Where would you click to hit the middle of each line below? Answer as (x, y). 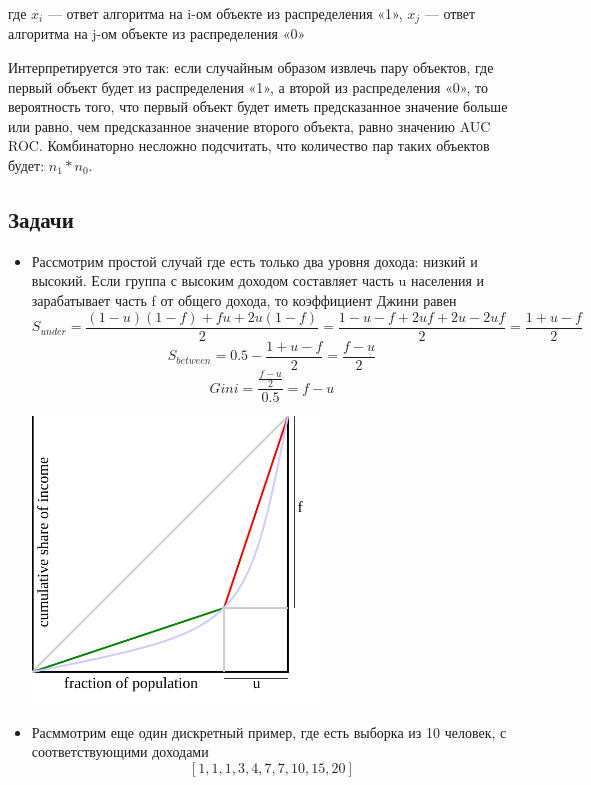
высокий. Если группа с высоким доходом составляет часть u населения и (258, 280)
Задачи (41, 219)
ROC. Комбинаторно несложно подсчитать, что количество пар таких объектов (249, 145)
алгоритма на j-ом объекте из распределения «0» (157, 33)
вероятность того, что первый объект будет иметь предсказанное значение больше (258, 106)
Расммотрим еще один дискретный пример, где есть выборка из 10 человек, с (269, 731)
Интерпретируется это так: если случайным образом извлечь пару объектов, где (251, 67)
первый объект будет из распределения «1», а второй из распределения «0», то (248, 86)
